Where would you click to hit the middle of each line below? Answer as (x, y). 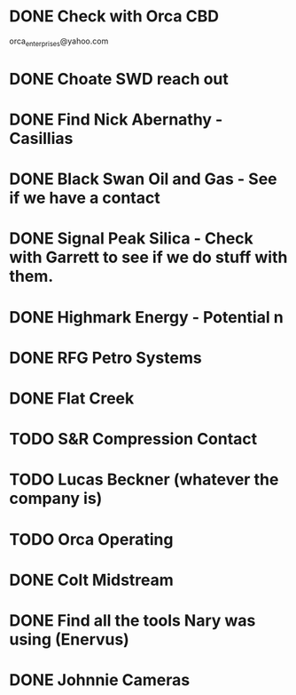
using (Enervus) (70, 639)
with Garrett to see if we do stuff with (148, 257)
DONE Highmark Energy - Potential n (146, 317)
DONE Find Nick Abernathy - (116, 120)
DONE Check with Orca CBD (114, 16)
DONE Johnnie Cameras (100, 680)
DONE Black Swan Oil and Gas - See (143, 179)
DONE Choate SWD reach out (119, 79)
